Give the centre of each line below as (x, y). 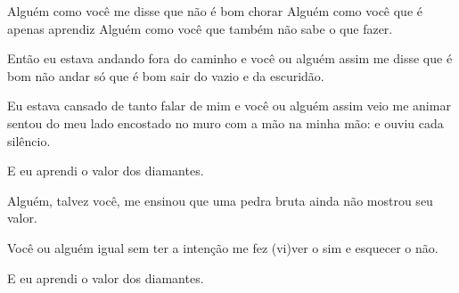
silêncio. (29, 140)
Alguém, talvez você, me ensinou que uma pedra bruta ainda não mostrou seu (220, 200)
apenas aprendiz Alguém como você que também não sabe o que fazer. (200, 28)
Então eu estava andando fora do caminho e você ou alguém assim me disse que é (230, 58)
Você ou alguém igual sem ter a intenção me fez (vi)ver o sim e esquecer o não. (223, 247)
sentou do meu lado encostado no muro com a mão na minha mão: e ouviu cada (225, 122)
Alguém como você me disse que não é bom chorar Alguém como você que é (215, 11)
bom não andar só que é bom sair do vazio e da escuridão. (166, 75)
